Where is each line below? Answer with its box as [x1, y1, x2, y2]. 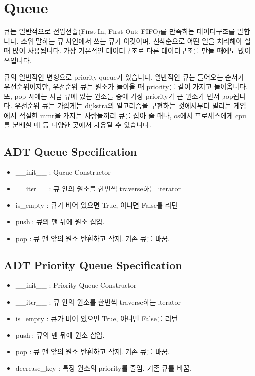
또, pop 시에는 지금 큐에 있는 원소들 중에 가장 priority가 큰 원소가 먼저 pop [4, 91, 233, 101]
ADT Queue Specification [4, 144, 137, 159]
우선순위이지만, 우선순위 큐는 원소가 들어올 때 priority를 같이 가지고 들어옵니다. [4, 81, 248, 92]
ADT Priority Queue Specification [4, 257, 182, 272]
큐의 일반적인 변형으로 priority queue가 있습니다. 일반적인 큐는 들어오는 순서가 [4, 71, 244, 82]
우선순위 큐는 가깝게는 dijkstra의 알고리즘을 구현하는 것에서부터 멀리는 [14, 100, 231, 111]
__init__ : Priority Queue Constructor [15, 280, 137, 290]
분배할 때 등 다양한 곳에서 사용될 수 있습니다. [12, 120, 151, 130]
